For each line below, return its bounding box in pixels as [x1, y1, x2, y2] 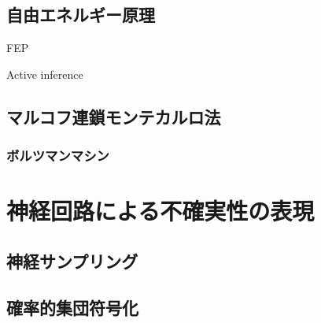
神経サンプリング [6, 248, 138, 273]
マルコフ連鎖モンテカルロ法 [6, 104, 221, 128]
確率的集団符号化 [6, 295, 138, 319]
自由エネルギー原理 [6, 2, 155, 27]
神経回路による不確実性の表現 [6, 195, 315, 227]
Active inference [6, 65, 83, 82]
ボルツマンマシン [6, 146, 109, 165]
